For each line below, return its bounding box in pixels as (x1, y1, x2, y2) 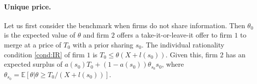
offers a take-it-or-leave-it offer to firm (117, 30, 232, 40)
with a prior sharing (72, 39, 134, 49)
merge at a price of (4, 39, 61, 49)
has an (226, 49, 246, 59)
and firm (83, 30, 109, 40)
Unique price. (4, 1, 51, 11)
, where (161, 59, 184, 69)
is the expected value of (4, 30, 75, 40)
